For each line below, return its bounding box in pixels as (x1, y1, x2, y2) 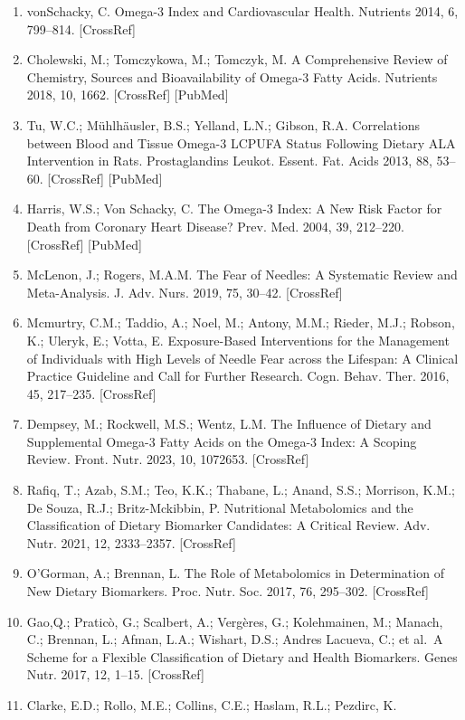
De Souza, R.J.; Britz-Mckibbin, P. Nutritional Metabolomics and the (26, 497, 413, 516)
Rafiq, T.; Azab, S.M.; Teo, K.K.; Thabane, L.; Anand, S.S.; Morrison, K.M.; (26, 480, 455, 499)
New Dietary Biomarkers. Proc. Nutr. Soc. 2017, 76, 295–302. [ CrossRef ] (26, 582, 430, 601)
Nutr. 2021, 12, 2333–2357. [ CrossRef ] (26, 533, 236, 552)
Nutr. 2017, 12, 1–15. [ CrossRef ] (26, 665, 204, 684)
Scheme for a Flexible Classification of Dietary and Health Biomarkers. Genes (26, 647, 458, 666)
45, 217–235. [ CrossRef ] (26, 384, 157, 403)
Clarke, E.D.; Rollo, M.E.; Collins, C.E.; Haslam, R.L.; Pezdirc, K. (26, 696, 397, 714)
